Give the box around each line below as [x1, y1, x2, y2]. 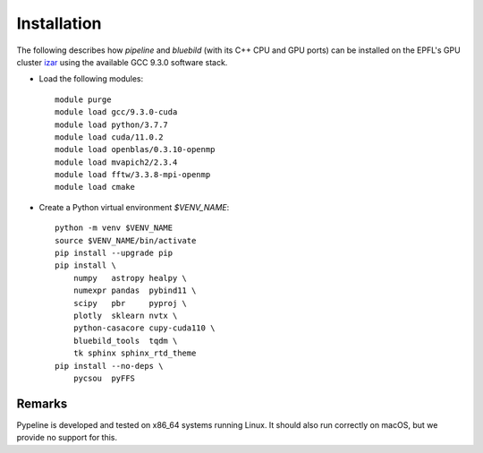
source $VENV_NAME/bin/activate [55, 235, 197, 245]
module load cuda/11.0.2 [55, 132, 164, 142]
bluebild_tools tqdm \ [72, 336, 178, 346]
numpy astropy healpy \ [72, 273, 188, 283]
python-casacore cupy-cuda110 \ [72, 323, 216, 333]
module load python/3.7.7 [55, 119, 169, 130]
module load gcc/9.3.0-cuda [55, 107, 178, 117]
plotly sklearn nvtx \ [72, 310, 178, 321]
